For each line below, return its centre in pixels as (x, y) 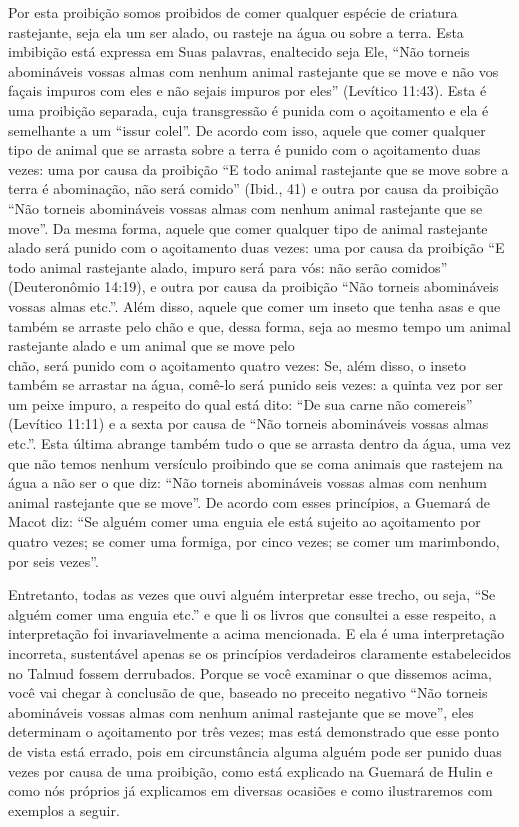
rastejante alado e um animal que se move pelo (151, 345)
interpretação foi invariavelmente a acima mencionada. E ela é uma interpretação (256, 633)
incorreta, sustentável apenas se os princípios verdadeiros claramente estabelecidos (259, 653)
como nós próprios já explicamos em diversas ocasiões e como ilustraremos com (250, 790)
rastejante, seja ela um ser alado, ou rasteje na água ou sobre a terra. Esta (236, 31)
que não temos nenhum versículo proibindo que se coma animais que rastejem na (255, 462)
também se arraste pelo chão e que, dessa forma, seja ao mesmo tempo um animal (259, 325)
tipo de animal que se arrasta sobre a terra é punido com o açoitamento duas (244, 149)
